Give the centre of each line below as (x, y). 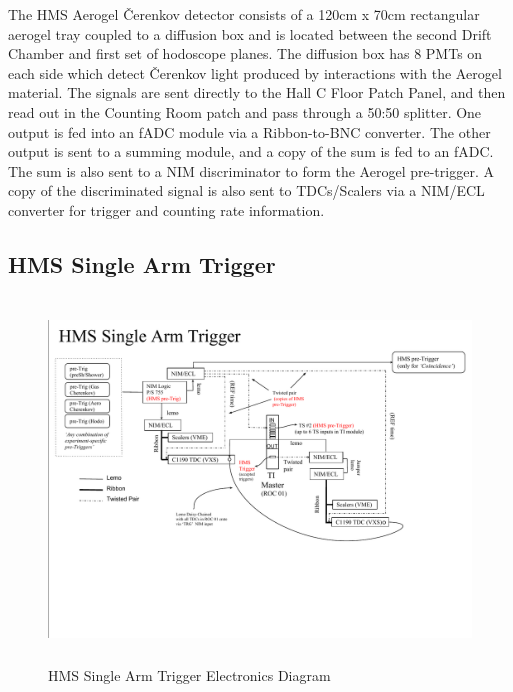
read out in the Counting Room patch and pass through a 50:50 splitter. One (245, 111)
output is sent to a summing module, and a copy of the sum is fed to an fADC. (251, 151)
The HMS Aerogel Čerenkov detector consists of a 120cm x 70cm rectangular (244, 14)
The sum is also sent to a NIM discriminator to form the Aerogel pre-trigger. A (251, 170)
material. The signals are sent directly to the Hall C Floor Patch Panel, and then (257, 92)
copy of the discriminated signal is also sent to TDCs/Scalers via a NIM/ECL (246, 190)
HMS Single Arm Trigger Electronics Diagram (189, 675)
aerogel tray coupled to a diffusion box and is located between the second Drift (250, 33)
